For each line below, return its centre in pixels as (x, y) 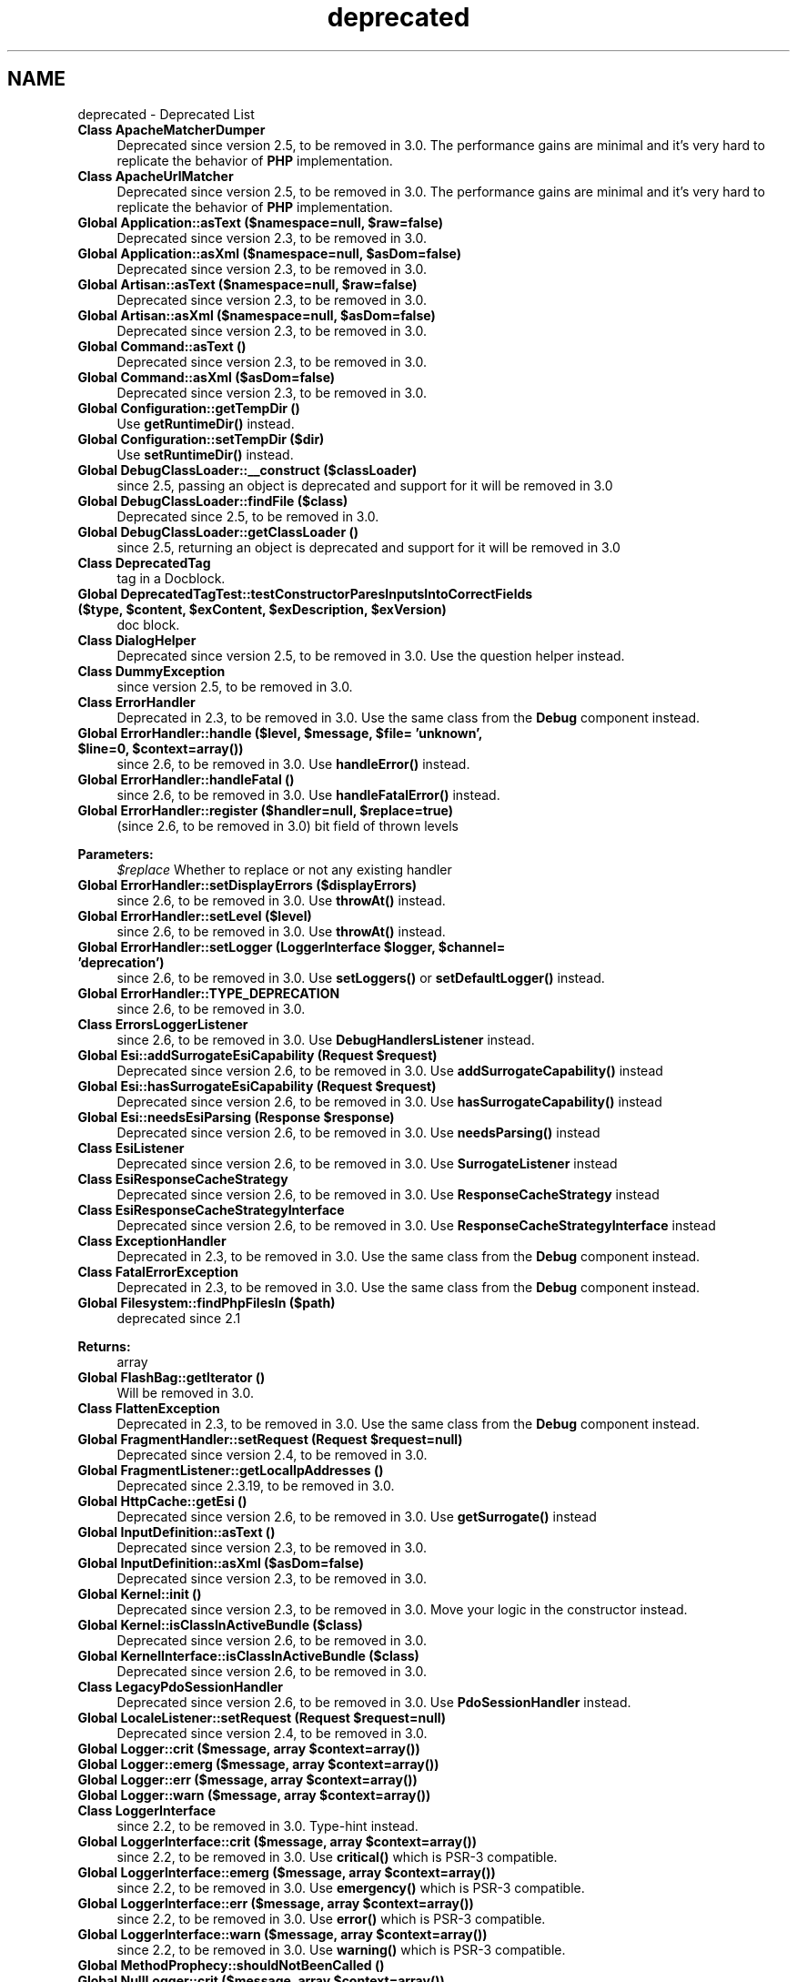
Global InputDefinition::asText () (177, 1532)
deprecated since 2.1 (179, 1318)
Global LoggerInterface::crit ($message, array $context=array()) (277, 1841)
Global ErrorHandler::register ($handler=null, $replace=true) (265, 810)
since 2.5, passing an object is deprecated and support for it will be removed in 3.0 (365, 485)
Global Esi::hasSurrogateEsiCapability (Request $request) (257, 1086)
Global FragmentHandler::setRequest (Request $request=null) (270, 1439)
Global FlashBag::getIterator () (172, 1377)
